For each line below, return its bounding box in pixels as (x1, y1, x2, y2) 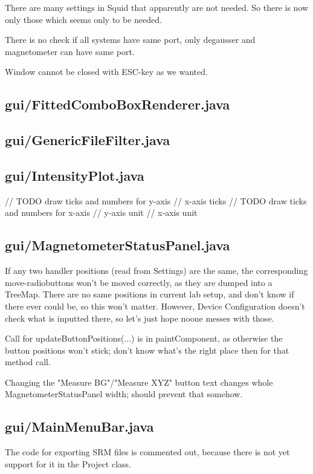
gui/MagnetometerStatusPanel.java (5, 236, 230, 255)
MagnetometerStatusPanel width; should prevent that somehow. (5, 388, 243, 400)
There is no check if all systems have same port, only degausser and (5, 33, 256, 46)
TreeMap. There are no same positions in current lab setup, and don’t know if (5, 288, 294, 300)
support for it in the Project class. (5, 457, 132, 470)
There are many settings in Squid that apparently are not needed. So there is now (5, 1, 309, 13)
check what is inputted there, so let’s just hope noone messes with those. (5, 311, 274, 324)
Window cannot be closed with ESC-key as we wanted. (5, 65, 208, 78)
